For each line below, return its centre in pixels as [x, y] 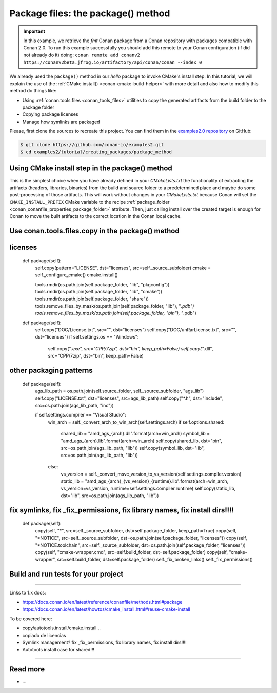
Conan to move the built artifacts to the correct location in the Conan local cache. [95, 216]
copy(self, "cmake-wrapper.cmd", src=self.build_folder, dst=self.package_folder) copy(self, [132, 552]
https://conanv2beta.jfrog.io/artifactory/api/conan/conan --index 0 [113, 62]
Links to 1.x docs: [28, 592]
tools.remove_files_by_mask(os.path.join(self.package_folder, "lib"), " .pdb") [115, 306]
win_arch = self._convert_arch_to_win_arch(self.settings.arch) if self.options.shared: [136, 422]
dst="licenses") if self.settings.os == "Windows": [87, 337]
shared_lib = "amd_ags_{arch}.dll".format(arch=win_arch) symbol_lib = [135, 433]
